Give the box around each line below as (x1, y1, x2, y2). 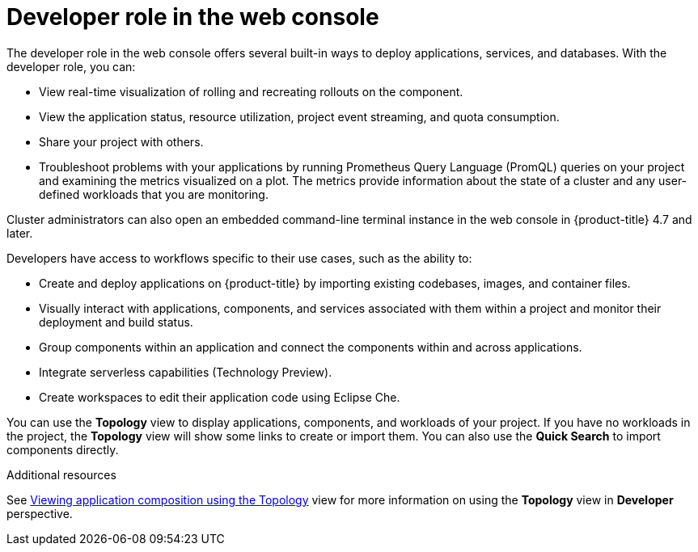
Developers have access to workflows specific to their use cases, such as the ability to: (6, 251, 472, 265)
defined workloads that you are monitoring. (39, 187, 269, 201)
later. (6, 225, 33, 240)
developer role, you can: (6, 59, 136, 74)
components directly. (6, 442, 119, 457)
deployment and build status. (39, 314, 193, 329)
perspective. (6, 506, 73, 520)
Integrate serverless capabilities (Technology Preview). (39, 364, 332, 379)
